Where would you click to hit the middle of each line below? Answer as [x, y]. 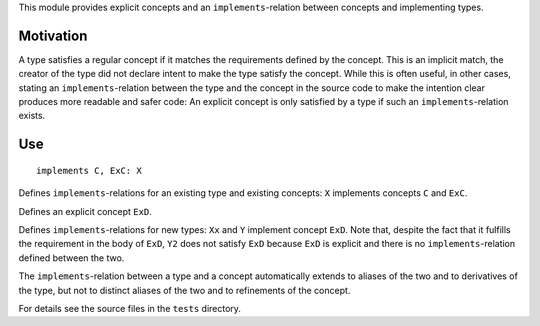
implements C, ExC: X [89, 170]
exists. [32, 116]
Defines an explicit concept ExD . [85, 211]
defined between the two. [71, 257]
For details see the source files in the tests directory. [130, 308]
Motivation [53, 35]
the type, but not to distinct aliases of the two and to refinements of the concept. [184, 290]
